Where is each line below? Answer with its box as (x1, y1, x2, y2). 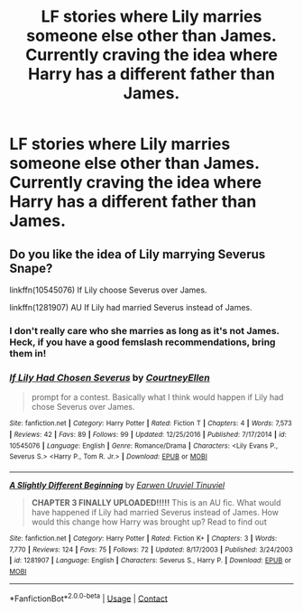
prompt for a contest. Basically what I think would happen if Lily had (31, 392, 284, 403)
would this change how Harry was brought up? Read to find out (31, 516, 268, 527)
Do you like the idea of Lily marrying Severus (9, 246, 266, 262)
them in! (9, 347, 47, 359)
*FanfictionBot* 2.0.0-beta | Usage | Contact (9, 591, 169, 604)
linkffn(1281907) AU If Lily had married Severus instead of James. (9, 302, 252, 312)
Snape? (9, 260, 53, 276)
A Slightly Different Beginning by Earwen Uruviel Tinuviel (9, 479, 225, 490)
